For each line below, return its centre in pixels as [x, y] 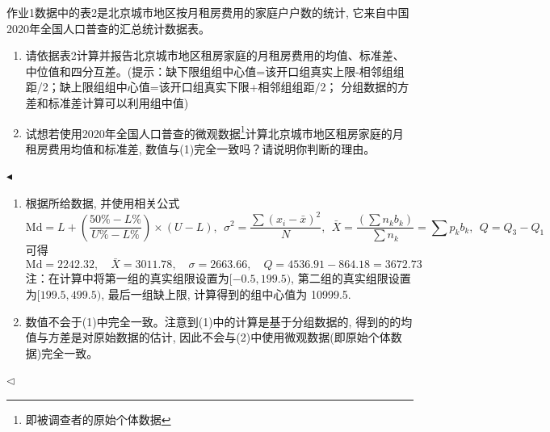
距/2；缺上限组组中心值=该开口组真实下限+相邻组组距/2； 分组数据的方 [217, 87]
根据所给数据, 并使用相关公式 [103, 203]
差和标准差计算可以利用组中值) [107, 102]
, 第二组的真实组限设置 [351, 278]
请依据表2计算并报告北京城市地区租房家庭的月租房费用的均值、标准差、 [215, 55]
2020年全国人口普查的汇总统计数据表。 [108, 28]
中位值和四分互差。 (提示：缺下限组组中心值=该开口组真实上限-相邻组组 [215, 71]
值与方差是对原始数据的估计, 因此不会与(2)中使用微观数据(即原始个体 [208, 337]
